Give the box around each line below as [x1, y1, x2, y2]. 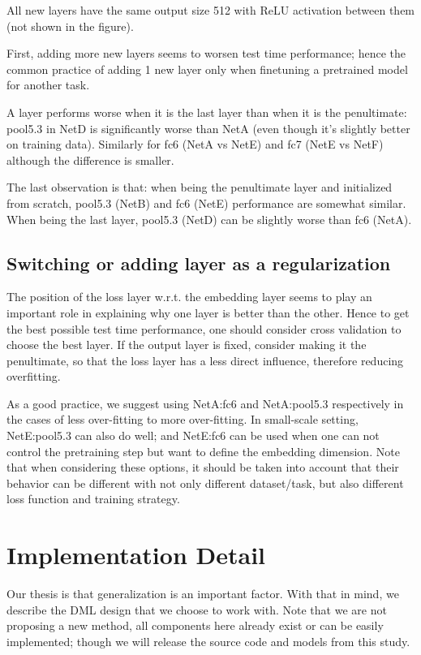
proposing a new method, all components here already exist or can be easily [6, 617, 384, 634]
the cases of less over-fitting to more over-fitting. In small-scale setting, [6, 411, 359, 428]
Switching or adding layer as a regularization [6, 250, 391, 275]
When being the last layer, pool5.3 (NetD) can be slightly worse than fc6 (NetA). [6, 210, 412, 227]
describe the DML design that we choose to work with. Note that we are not [6, 601, 387, 618]
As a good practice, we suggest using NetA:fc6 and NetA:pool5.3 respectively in [6, 394, 404, 412]
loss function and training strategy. [6, 490, 180, 507]
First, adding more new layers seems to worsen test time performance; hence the [6, 45, 406, 62]
